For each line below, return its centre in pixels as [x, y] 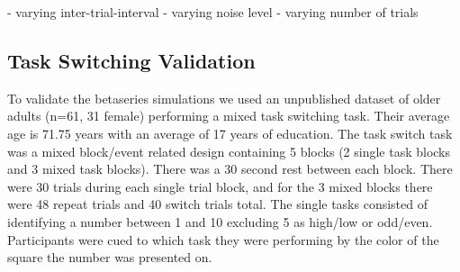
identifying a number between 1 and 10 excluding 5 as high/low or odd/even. [220, 221]
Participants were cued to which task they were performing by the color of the [223, 239]
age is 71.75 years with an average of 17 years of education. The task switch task [230, 133]
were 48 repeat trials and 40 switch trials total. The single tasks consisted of [217, 204]
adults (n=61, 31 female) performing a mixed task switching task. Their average [229, 116]
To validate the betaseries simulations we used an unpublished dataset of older [224, 98]
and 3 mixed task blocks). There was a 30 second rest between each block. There [230, 169]
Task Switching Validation [131, 60]
